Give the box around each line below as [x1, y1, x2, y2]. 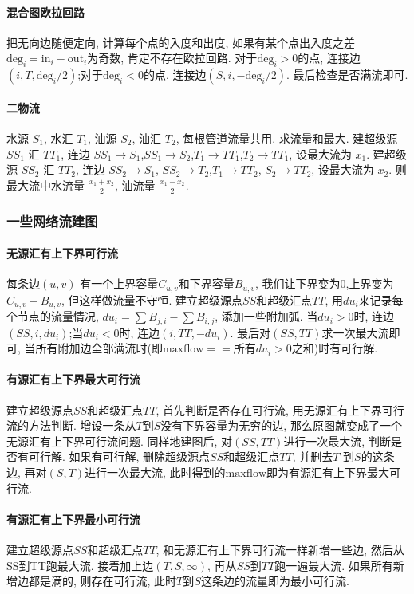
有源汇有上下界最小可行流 [6, 510, 140, 527]
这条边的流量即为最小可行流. [200, 572, 349, 589]
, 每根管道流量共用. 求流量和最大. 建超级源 [175, 129, 398, 146]
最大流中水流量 [6, 176, 85, 193]
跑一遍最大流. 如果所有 [274, 557, 393, 573]
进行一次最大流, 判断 [283, 432, 391, 449]
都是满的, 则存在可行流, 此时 [28, 572, 177, 589]
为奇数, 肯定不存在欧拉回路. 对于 [87, 49, 258, 66]
